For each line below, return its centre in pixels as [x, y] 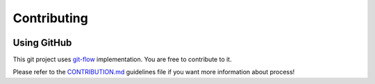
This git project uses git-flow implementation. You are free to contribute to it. [122, 60]
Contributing [50, 18]
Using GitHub [42, 43]
